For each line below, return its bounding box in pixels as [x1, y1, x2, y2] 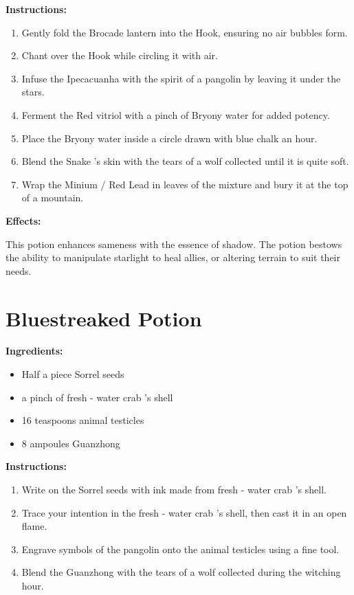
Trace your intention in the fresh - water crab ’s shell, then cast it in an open [21, 505, 347, 519]
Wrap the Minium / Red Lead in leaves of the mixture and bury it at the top [21, 177, 349, 191]
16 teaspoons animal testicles [21, 413, 144, 427]
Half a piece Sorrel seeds [21, 367, 124, 381]
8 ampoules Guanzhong [21, 436, 120, 450]
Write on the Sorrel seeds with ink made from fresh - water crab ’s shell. [21, 482, 327, 496]
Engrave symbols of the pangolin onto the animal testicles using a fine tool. [21, 541, 340, 556]
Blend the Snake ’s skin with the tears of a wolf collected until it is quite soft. [21, 154, 349, 168]
